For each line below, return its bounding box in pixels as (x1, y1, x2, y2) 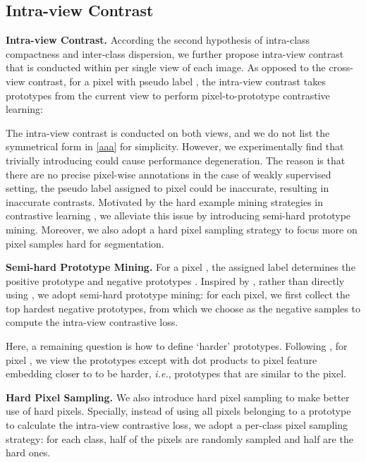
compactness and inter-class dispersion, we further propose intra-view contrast (6, 46, 344, 61)
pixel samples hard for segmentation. (6, 236, 164, 250)
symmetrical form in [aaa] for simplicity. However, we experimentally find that (6, 139, 344, 154)
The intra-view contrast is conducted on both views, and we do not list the (6, 125, 330, 140)
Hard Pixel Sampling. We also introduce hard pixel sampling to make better (6, 389, 350, 404)
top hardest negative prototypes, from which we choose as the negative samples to (6, 300, 360, 315)
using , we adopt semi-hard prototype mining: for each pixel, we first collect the (6, 287, 350, 302)
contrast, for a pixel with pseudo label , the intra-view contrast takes (28, 73, 326, 88)
